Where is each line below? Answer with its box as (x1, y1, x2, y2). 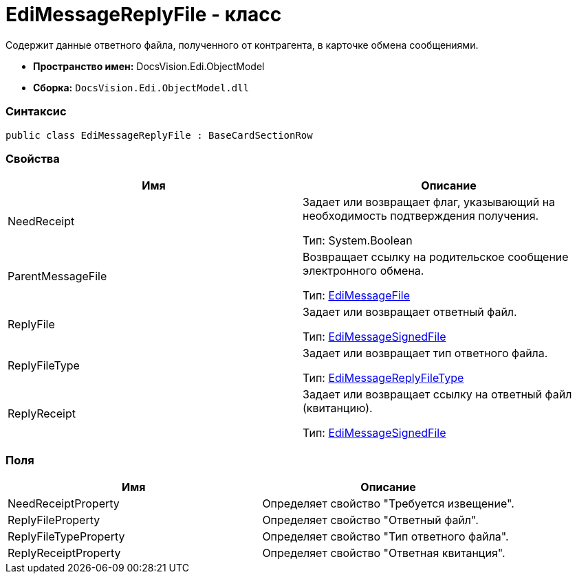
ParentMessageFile (8, 269, 107, 284)
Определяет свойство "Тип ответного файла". (262, 530, 509, 543)
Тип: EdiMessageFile (303, 288, 411, 303)
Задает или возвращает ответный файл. (303, 305, 517, 319)
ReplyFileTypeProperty (8, 530, 125, 543)
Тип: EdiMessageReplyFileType (303, 371, 464, 385)
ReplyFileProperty (8, 513, 100, 527)
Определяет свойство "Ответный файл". (262, 513, 479, 527)
